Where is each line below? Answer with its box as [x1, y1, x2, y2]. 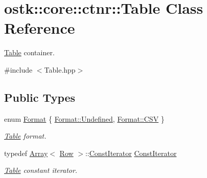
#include [4, 64, 33, 75]
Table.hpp [44, 64, 76, 75]
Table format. [4, 130, 47, 141]
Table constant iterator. [4, 165, 78, 175]
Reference [4, 17, 75, 38]
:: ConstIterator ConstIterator [85, 147, 177, 158]
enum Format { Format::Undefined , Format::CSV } [4, 113, 165, 124]
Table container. [4, 47, 55, 58]
